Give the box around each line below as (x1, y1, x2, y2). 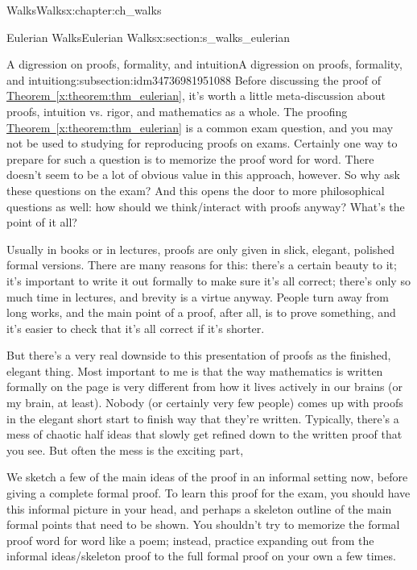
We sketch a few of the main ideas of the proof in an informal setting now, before (6, 468, 408, 485)
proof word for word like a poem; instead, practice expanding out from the (6, 531, 374, 548)
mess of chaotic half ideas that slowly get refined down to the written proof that (6, 426, 403, 443)
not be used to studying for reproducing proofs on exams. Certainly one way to (6, 135, 398, 152)
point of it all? (6, 214, 77, 231)
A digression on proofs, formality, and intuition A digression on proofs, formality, (6, 56, 403, 73)
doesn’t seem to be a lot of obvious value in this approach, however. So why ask (6, 166, 400, 183)
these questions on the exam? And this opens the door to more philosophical (6, 181, 385, 198)
